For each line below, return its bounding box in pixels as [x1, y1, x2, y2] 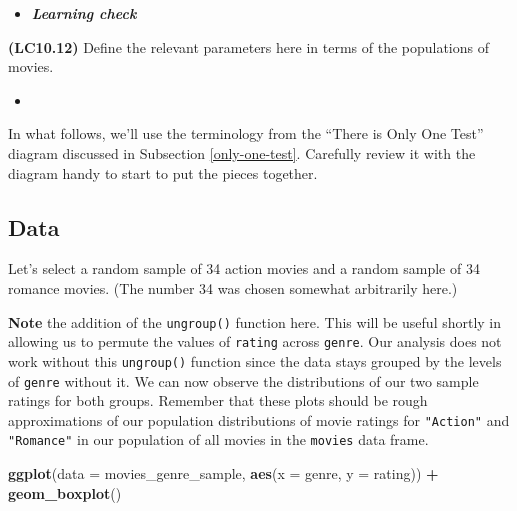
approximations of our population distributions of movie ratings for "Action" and [8, 409, 510, 430]
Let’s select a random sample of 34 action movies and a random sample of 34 [8, 258, 480, 279]
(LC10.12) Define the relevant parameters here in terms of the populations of [8, 36, 490, 57]
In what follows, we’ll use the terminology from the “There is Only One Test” [8, 123, 484, 144]
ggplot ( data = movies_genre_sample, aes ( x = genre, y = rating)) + [8, 463, 439, 484]
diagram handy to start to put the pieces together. [8, 162, 318, 183]
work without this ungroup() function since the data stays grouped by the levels [8, 350, 502, 371]
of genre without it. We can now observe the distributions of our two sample [8, 370, 479, 391]
